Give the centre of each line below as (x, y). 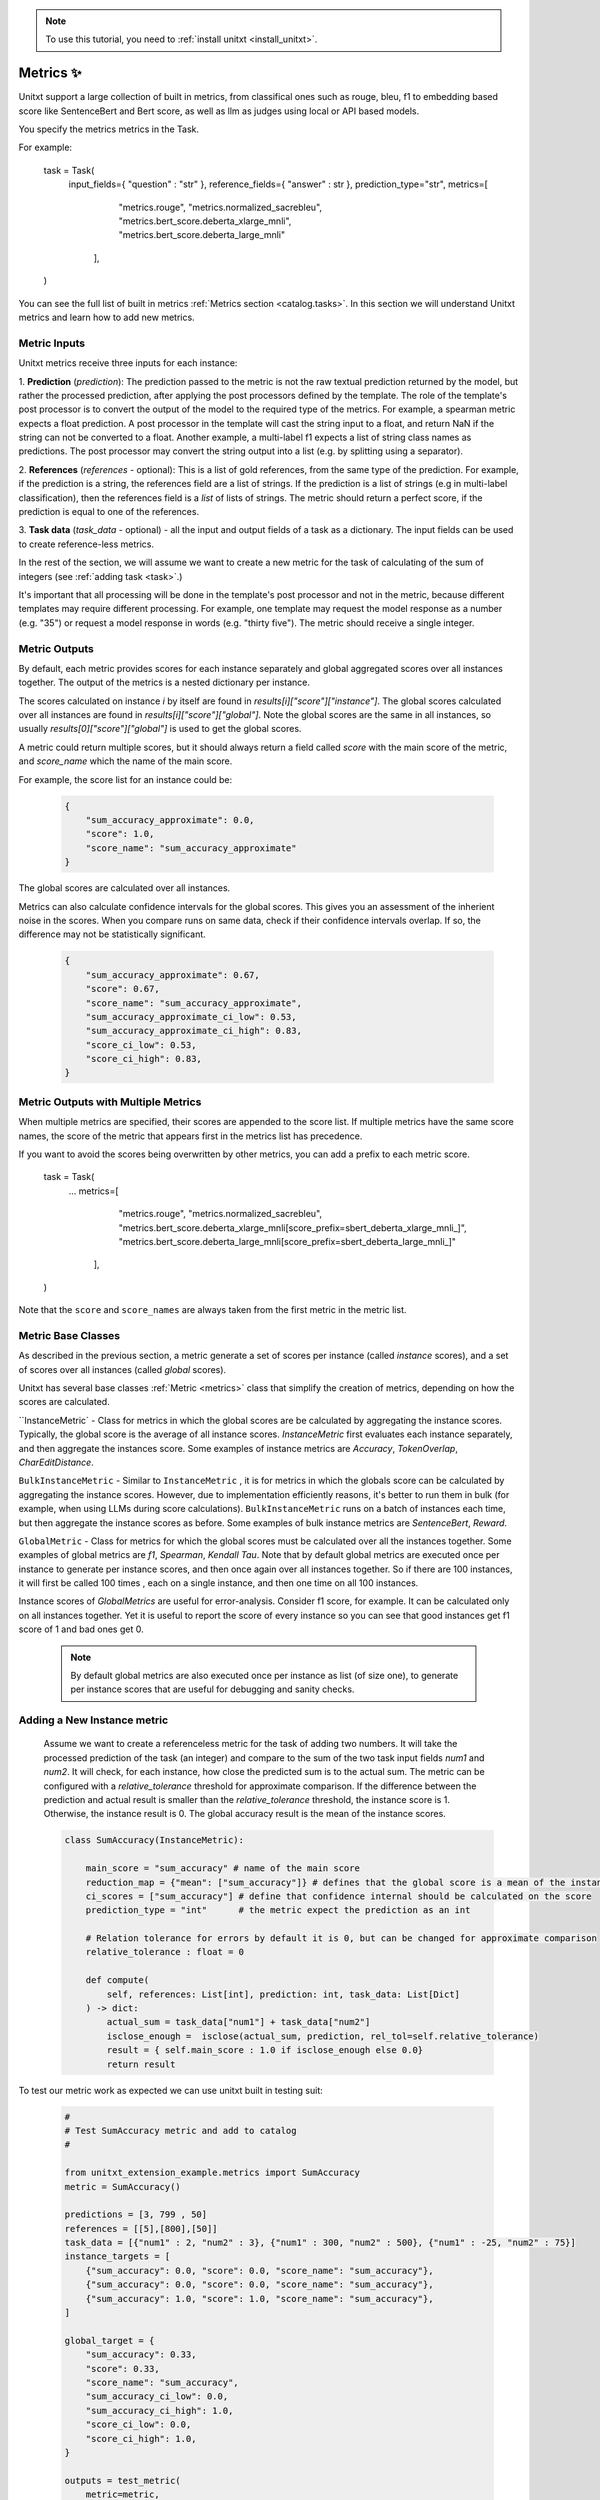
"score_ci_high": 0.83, (143, 1059)
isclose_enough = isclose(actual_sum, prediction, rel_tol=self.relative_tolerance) (323, 2036)
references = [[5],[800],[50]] (141, 2228)
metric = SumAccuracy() (123, 2186)
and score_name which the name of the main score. (125, 761)
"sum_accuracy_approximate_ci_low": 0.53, (191, 1016)
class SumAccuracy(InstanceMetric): (154, 1840)
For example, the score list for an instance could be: (125, 779)
